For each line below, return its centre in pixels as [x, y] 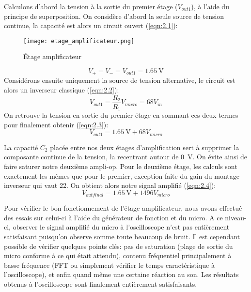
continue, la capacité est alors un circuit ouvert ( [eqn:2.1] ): [91, 25]
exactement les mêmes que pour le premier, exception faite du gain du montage [122, 176]
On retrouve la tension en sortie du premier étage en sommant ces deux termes [121, 115]
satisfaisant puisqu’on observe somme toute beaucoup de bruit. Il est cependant [122, 237]
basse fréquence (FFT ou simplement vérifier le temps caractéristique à [109, 265]
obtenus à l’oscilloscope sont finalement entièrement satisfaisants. [101, 284]
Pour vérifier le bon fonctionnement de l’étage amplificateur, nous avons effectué [123, 208]
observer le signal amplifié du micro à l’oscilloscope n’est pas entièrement [121, 227]
